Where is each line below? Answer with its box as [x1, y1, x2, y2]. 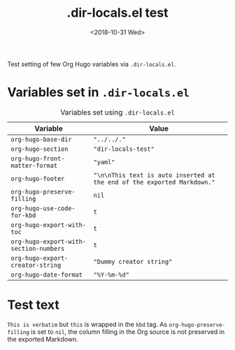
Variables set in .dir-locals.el [7, 85, 190, 101]
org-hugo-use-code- [10, 204, 76, 212]
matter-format [10, 161, 58, 169]
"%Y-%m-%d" [93, 270, 129, 279]
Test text [7, 297, 59, 313]
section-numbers [10, 245, 65, 252]
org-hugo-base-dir [10, 135, 72, 143]
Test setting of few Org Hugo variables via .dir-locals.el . [7, 59, 176, 68]
